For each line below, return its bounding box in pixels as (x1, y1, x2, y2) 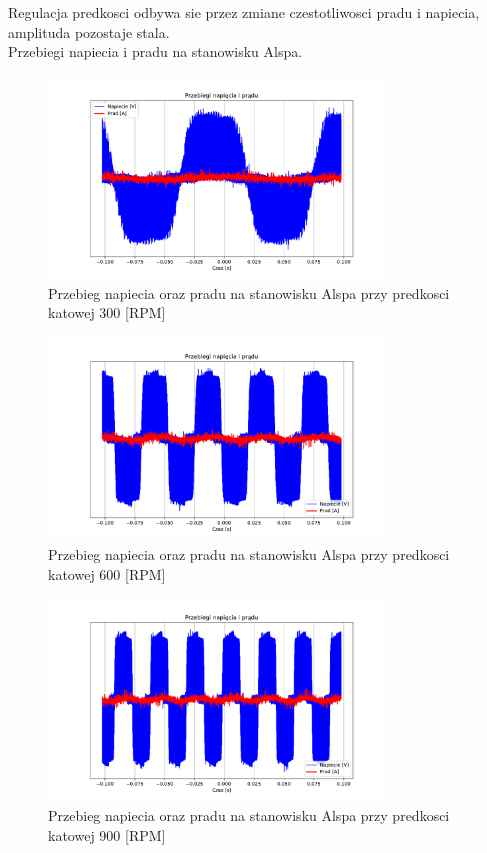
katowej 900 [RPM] (48, 824, 166, 845)
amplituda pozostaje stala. (8, 21, 170, 42)
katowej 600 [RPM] (48, 563, 166, 584)
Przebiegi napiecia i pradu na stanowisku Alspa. (8, 41, 303, 62)
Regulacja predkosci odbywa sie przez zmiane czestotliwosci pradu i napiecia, (8, 2, 480, 22)
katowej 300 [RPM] (48, 302, 166, 323)
